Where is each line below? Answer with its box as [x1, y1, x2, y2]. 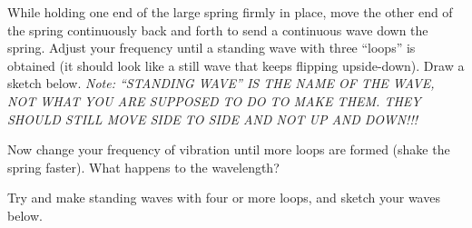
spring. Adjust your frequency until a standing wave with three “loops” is [7, 38, 416, 57]
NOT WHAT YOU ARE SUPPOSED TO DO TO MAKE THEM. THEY [7, 91, 421, 110]
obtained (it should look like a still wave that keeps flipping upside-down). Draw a [7, 55, 465, 74]
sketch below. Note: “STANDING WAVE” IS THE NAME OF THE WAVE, [7, 74, 435, 93]
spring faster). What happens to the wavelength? [7, 157, 280, 176]
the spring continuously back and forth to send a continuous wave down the [7, 20, 428, 39]
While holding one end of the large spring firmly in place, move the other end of [7, 3, 453, 21]
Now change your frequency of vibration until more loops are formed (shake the [7, 140, 450, 159]
